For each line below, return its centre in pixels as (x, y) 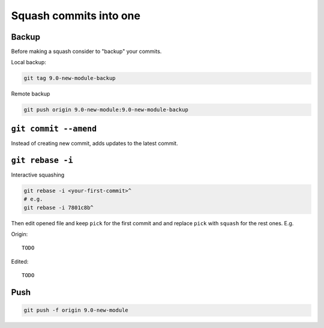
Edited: (20, 261)
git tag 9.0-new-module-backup (70, 78)
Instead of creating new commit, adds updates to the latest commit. (94, 143)
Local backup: (28, 62)
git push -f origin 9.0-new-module (76, 310)
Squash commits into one (76, 16)
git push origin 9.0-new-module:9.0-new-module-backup (106, 110)
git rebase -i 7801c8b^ (59, 208)
